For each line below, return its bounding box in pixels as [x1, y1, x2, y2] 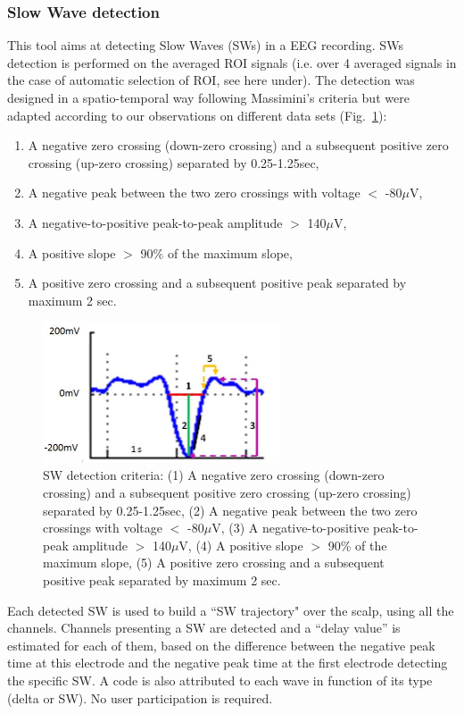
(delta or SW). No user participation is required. [7, 688, 273, 707]
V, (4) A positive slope [178, 535, 303, 554]
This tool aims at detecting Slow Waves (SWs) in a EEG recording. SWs [7, 36, 403, 55]
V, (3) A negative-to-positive [211, 518, 369, 537]
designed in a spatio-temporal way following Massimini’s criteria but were [7, 88, 410, 106]
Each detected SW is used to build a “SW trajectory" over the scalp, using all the [7, 601, 454, 619]
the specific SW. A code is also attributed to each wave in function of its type [7, 670, 433, 689]
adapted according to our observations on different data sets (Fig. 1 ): [7, 105, 387, 124]
